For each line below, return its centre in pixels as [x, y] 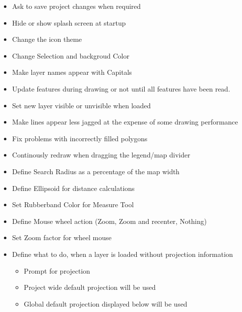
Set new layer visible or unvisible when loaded [81, 105]
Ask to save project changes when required [76, 6]
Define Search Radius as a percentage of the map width [96, 171]
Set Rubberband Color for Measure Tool [73, 204]
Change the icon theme [47, 39]
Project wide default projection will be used [90, 287]
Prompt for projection [57, 270]
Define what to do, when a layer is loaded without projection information [122, 254]
